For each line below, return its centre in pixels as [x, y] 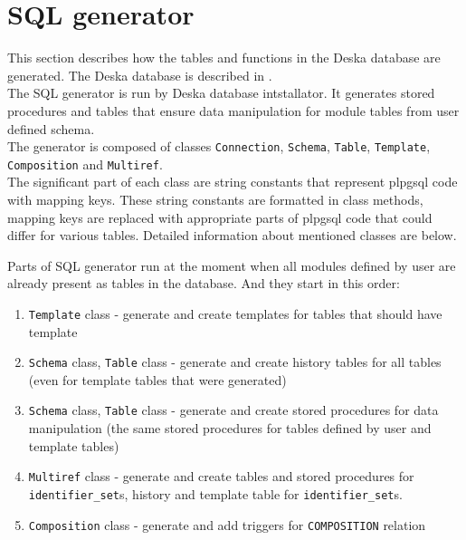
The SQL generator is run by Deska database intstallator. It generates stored [221, 93]
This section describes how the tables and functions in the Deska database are [224, 58]
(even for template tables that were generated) [157, 379]
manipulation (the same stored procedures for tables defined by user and [230, 428]
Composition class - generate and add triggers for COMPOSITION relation [227, 524]
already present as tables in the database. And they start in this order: [204, 283]
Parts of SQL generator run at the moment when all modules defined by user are [232, 265]
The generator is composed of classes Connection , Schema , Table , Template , [219, 146]
